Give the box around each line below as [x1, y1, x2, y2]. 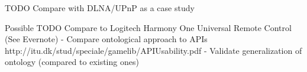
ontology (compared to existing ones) [5, 56, 139, 68]
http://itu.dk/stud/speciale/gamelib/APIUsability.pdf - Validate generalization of [5, 44, 302, 56]
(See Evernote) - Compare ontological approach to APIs [5, 33, 208, 45]
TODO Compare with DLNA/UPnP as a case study [5, 2, 195, 13]
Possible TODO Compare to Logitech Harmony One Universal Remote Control [5, 21, 292, 33]
